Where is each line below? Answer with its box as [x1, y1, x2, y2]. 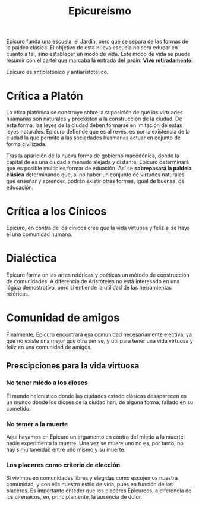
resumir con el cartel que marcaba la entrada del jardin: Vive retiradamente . [6, 57, 193, 64]
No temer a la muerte [6, 420, 68, 428]
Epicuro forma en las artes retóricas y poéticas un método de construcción [6, 271, 189, 278]
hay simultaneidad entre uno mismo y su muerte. [6, 446, 126, 453]
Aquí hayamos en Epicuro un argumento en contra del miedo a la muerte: [6, 433, 185, 440]
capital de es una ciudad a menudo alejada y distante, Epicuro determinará [6, 159, 189, 166]
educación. [6, 184, 34, 191]
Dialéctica [6, 252, 57, 265]
